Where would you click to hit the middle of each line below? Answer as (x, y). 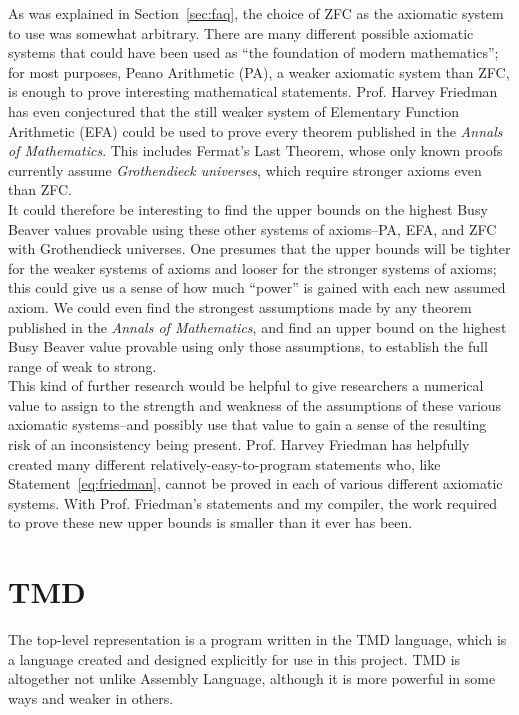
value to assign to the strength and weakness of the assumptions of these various (255, 404)
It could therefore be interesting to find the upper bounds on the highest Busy (248, 208)
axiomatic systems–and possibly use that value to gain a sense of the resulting (247, 424)
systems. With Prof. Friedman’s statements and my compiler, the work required (253, 502)
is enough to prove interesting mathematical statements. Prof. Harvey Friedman (253, 91)
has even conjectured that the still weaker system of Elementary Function (234, 110)
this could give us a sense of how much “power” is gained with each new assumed (257, 287)
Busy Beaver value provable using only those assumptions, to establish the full (248, 346)
